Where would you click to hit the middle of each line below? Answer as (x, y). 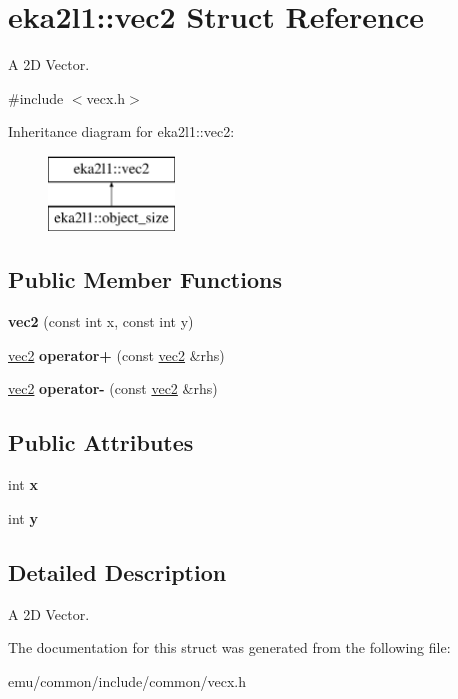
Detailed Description (117, 571)
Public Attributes (101, 442)
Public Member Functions (145, 279)
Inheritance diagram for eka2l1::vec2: (121, 131)
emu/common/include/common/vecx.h (127, 680)
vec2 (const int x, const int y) (101, 321)
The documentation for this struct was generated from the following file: (229, 647)
